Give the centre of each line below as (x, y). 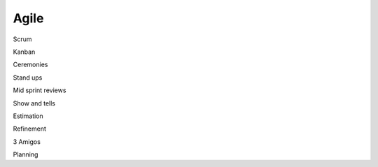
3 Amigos (27, 141)
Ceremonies (30, 65)
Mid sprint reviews (40, 90)
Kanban (24, 52)
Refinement (30, 129)
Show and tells (34, 103)
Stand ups (28, 78)
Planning (26, 154)
